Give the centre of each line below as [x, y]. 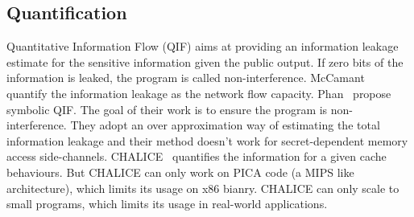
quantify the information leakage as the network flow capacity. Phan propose [199, 93]
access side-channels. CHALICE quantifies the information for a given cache [197, 156]
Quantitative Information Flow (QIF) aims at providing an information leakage [203, 46]
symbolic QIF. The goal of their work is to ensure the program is [167, 109]
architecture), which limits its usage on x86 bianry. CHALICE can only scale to [203, 188]
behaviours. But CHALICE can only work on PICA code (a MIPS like [180, 172]
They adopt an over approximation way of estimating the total [225, 125]
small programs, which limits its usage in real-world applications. [167, 204]
